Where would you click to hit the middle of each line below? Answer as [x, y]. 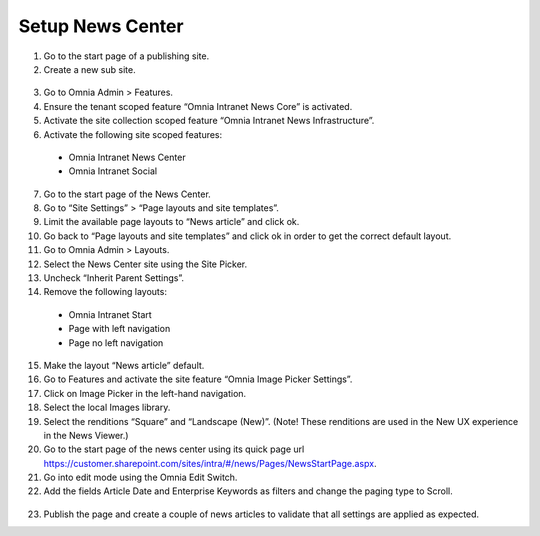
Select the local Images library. [107, 407]
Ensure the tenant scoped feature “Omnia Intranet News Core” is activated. [198, 106]
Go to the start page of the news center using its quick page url [174, 449]
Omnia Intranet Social [113, 171]
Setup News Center [101, 26]
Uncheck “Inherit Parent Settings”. [114, 278]
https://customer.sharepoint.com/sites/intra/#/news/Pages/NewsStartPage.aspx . [210, 463]
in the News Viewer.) [86, 435]
